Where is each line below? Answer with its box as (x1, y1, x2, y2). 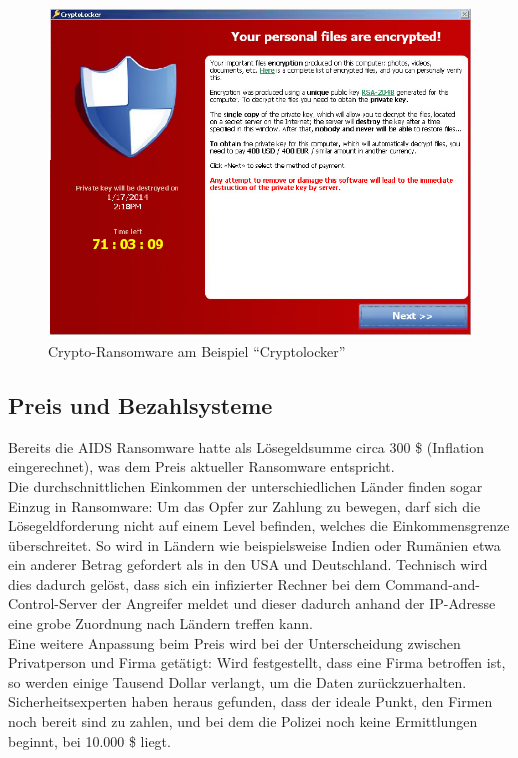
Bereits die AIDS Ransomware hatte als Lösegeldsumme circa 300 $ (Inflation (8, 436, 485, 457)
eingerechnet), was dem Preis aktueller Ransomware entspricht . (8, 456, 395, 477)
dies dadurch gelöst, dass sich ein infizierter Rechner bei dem (8, 573, 381, 594)
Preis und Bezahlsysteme (8, 389, 273, 420)
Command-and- (385, 573, 481, 594)
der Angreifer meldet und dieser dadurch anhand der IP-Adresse (101, 593, 496, 614)
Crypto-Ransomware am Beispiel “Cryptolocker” (48, 340, 346, 361)
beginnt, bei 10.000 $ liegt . (8, 730, 171, 751)
